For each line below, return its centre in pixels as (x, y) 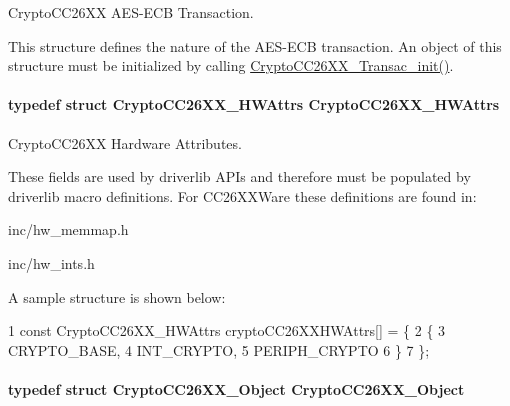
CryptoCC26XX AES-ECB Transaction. (131, 12)
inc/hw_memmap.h (68, 229)
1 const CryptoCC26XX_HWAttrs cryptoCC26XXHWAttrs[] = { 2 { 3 (227, 330)
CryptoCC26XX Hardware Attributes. (125, 142)
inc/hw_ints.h (51, 262)
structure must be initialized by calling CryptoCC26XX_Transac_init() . (231, 65)
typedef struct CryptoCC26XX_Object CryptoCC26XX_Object (236, 388)
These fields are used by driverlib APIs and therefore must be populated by (239, 176)
